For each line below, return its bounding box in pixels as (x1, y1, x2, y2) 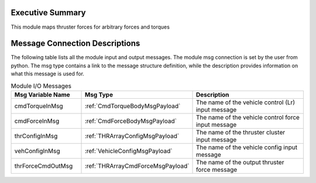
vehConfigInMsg (14, 147, 61, 155)
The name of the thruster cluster (195, 128, 286, 136)
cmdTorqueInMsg (14, 102, 64, 110)
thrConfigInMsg (14, 132, 58, 140)
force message (195, 165, 238, 174)
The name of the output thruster (195, 158, 284, 166)
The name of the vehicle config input (195, 143, 298, 151)
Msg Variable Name (14, 91, 70, 99)
